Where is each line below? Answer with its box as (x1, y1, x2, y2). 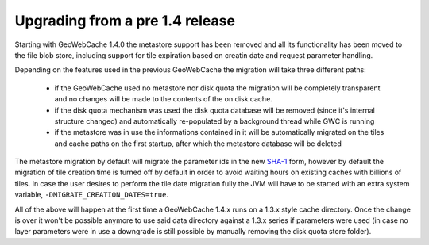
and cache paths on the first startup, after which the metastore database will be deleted (54, 139, 342, 148)
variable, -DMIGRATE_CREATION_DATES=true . (14, 190, 168, 200)
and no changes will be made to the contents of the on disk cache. (54, 94, 273, 104)
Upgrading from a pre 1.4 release (14, 12, 236, 29)
